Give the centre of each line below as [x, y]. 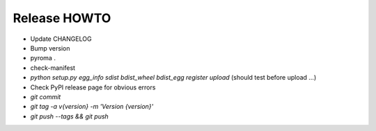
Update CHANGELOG [61, 39]
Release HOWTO [62, 18]
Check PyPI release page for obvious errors [93, 87]
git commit [46, 96]
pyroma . [43, 58]
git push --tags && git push [70, 116]
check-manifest [53, 68]
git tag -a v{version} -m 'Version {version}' [92, 107]
